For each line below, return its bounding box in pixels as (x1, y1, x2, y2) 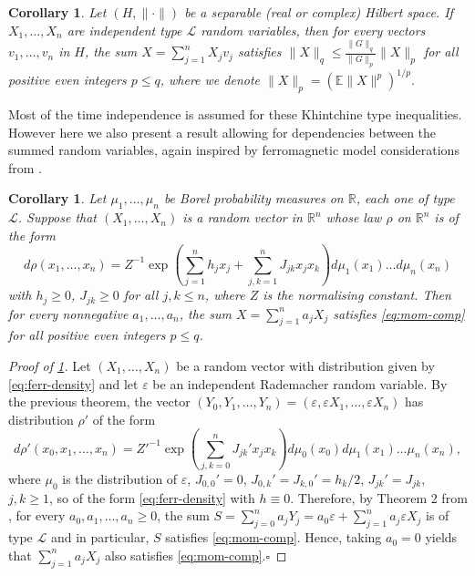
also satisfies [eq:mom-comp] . (105, 545, 266, 564)
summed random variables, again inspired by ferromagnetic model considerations (8, 140, 460, 159)
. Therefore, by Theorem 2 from (290, 488, 468, 507)
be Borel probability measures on (163, 189, 344, 208)
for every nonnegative (8, 303, 129, 323)
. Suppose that (17, 208, 98, 227)
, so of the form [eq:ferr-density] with (48, 488, 255, 507)
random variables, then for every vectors (201, 20, 426, 39)
